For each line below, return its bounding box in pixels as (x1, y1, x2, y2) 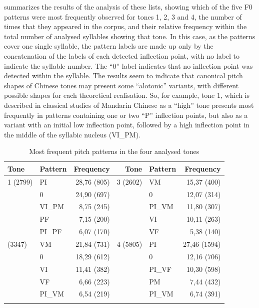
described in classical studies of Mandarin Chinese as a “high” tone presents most (4, 99, 254, 110)
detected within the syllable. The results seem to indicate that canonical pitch (4, 70, 243, 81)
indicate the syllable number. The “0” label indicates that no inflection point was (4, 60, 253, 71)
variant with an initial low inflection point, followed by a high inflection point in (4, 119, 249, 130)
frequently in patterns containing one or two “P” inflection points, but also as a (4, 109, 248, 120)
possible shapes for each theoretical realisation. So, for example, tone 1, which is (4, 90, 249, 100)
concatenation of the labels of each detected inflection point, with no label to (4, 50, 240, 61)
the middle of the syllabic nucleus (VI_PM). (4, 129, 140, 139)
